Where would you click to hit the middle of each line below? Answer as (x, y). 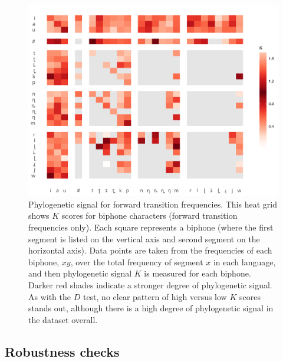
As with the (50, 296)
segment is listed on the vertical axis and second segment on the (144, 238)
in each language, (244, 261)
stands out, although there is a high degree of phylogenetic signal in (151, 308)
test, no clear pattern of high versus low (155, 296)
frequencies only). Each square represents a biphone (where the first (151, 227)
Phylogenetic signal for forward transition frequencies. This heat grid (153, 204)
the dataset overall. (63, 319)
